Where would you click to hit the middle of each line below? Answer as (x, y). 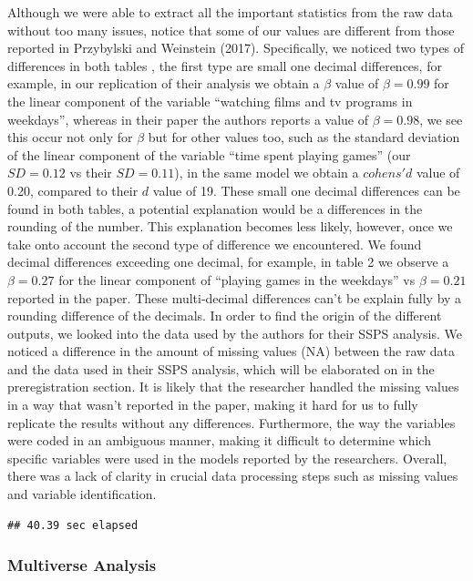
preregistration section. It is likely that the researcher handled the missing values (233, 387)
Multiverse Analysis (82, 565)
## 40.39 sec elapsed (73, 525)
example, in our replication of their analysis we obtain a (164, 83)
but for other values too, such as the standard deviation (304, 137)
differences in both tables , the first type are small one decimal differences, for (225, 65)
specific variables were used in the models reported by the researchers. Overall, (227, 458)
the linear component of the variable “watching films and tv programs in (210, 101)
